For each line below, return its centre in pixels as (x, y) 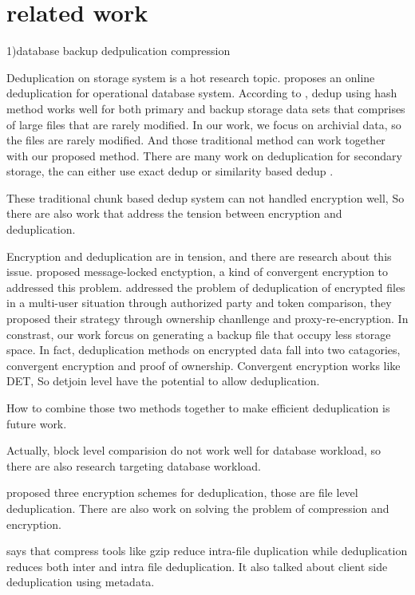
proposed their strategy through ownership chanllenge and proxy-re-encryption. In (207, 319)
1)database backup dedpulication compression (119, 51)
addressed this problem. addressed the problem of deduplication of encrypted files (206, 287)
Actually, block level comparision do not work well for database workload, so (194, 450)
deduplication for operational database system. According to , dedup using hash (202, 93)
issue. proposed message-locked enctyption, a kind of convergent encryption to (198, 272)
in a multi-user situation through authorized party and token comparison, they (199, 303)
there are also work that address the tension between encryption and (174, 213)
